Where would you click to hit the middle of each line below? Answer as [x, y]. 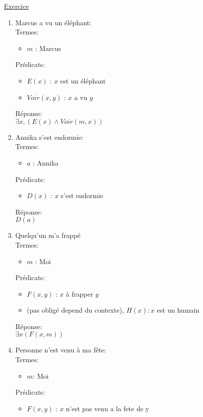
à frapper [80, 293]
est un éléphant [83, 80]
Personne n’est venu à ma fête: [61, 350]
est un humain [178, 310]
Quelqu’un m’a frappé [48, 235]
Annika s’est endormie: [49, 137]
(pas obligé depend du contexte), [75, 310]
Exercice [16, 6]
